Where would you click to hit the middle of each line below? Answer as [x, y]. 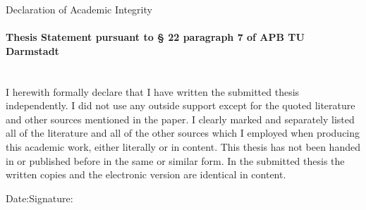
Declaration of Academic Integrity [79, 9]
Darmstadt [32, 50]
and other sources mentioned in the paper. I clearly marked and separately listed [180, 119]
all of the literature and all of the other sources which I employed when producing [183, 133]
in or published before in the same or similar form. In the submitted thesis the [175, 160]
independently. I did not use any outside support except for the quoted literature [181, 105]
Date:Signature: [39, 198]
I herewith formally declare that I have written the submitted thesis [153, 91]
